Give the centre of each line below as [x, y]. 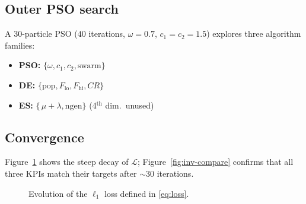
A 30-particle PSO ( [41, 34]
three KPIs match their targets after [71, 173]
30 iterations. [170, 173]
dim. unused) [130, 105]
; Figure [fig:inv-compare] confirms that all [215, 162]
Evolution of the [58, 193]
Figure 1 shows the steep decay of [67, 162]
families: [20, 45]
